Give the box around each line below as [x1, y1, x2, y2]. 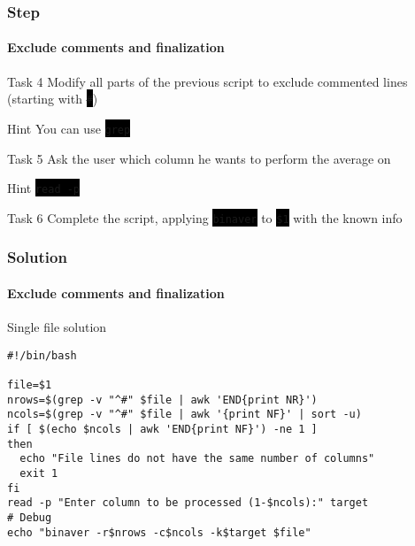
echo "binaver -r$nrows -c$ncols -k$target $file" [7, 526, 311, 539]
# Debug [7, 511, 52, 524]
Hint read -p [7, 179, 81, 197]
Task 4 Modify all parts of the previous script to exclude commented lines [7, 72, 408, 90]
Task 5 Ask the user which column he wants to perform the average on [7, 149, 391, 167]
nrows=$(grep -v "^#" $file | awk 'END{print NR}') [7, 393, 318, 406]
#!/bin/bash [7, 349, 77, 362]
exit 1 [19, 466, 58, 480]
